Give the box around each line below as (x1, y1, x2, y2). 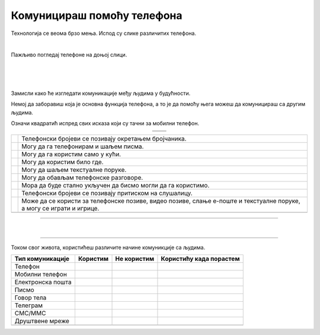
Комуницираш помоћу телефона (11, 9, 183, 22)
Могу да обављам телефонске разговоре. (21, 174, 143, 182)
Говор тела (14, 293, 47, 302)
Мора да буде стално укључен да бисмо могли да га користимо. (21, 181, 210, 190)
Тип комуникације (14, 255, 70, 263)
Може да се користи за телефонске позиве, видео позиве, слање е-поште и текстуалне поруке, (21, 197, 300, 205)
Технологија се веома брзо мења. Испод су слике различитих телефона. (11, 30, 197, 37)
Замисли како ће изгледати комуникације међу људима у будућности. (11, 90, 191, 97)
